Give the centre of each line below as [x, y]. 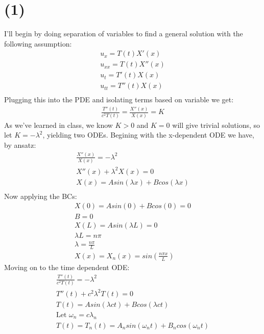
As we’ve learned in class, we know [58, 125]
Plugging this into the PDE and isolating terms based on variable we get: [119, 99]
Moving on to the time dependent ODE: [67, 267]
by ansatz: [20, 144]
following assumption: [38, 43]
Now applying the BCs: [41, 196]
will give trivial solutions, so [216, 125]
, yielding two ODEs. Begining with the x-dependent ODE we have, [148, 135]
